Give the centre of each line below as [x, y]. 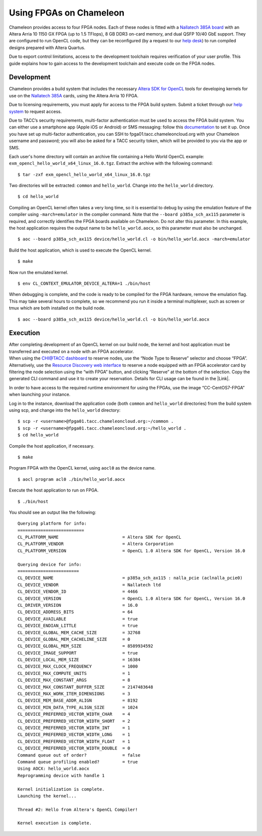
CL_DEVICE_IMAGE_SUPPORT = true [78, 653]
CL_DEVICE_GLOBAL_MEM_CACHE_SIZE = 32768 [79, 632]
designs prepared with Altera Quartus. [47, 47]
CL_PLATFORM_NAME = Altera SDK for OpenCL [99, 537]
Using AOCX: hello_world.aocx [54, 769]
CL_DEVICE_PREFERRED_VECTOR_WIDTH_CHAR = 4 [74, 714]
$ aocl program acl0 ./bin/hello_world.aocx [72, 479]
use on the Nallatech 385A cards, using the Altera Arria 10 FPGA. [74, 95]
